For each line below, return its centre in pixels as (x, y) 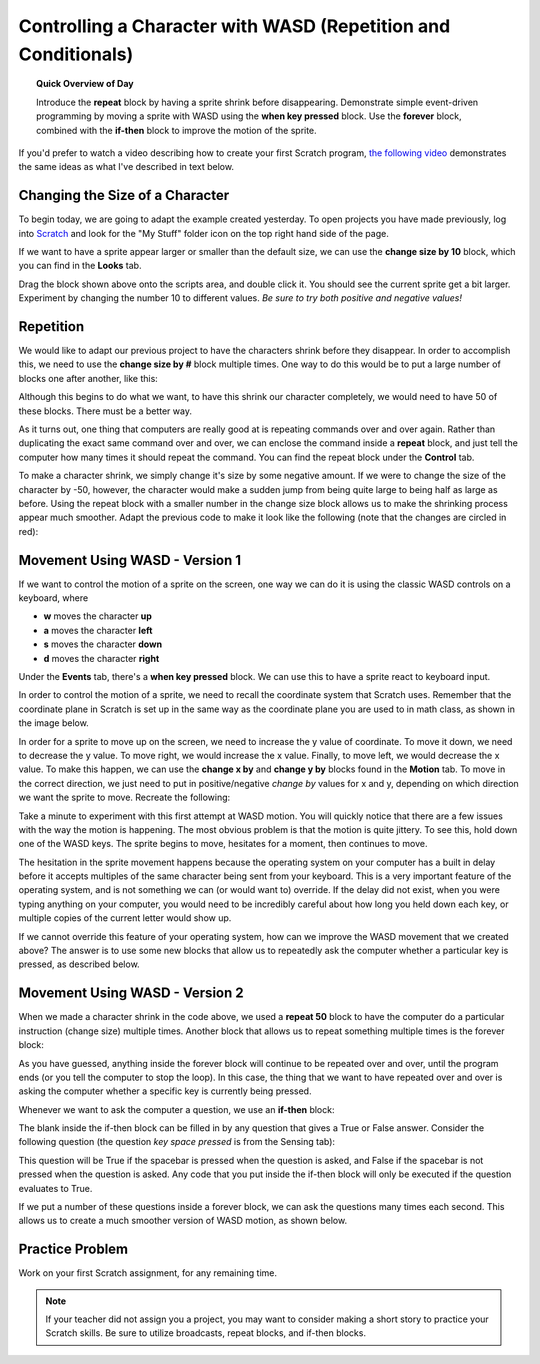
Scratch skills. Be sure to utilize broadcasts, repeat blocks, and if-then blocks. (206, 1333)
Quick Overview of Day (85, 84)
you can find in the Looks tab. (80, 266)
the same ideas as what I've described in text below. (126, 167)
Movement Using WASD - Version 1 (130, 560)
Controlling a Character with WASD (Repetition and (234, 26)
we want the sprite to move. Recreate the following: (124, 797)
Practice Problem (73, 1249)
